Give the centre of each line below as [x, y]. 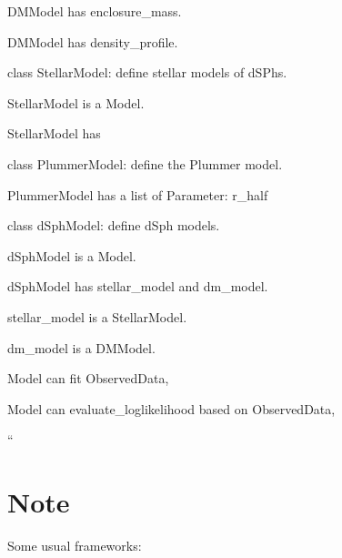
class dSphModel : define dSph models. [114, 225]
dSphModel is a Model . [72, 255]
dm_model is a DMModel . [81, 347]
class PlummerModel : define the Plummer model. [145, 163]
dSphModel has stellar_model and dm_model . [138, 286]
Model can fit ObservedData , [88, 378]
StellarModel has [54, 133]
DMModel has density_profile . [93, 41]
